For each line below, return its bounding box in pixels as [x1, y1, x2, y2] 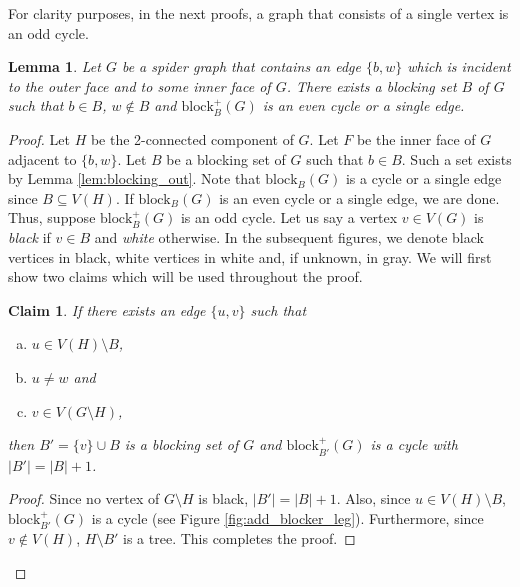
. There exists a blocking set [286, 75, 457, 96]
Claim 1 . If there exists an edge [8, 299, 206, 320]
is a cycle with [370, 434, 458, 455]
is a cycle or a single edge [345, 168, 502, 189]
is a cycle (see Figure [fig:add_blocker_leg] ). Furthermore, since [91, 507, 484, 528]
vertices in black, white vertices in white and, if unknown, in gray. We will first [8, 246, 492, 267]
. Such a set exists [401, 148, 512, 169]
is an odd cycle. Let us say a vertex [180, 207, 398, 228]
